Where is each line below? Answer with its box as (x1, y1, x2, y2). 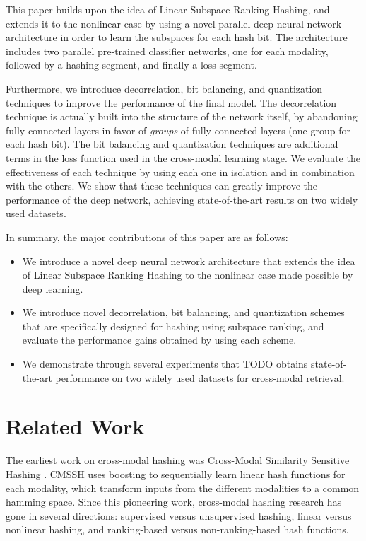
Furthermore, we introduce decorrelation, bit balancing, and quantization (6, 81, 323, 95)
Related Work (6, 412, 145, 441)
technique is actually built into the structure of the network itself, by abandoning (6, 109, 358, 124)
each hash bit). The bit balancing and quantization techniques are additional (6, 136, 338, 151)
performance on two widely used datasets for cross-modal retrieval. (55, 370, 345, 385)
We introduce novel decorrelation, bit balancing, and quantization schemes (22, 305, 345, 320)
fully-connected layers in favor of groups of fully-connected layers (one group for (6, 122, 350, 137)
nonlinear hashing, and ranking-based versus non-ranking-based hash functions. (6, 522, 349, 537)
